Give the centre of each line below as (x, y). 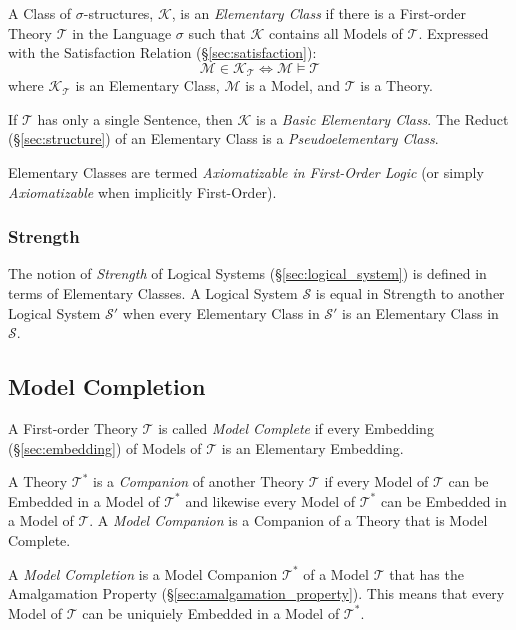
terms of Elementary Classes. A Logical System (153, 293)
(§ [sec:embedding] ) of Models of (105, 447)
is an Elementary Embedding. (312, 447)
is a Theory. (396, 85)
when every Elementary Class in (221, 312)
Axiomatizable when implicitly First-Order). (142, 191)
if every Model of (376, 481)
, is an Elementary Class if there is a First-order (319, 13)
